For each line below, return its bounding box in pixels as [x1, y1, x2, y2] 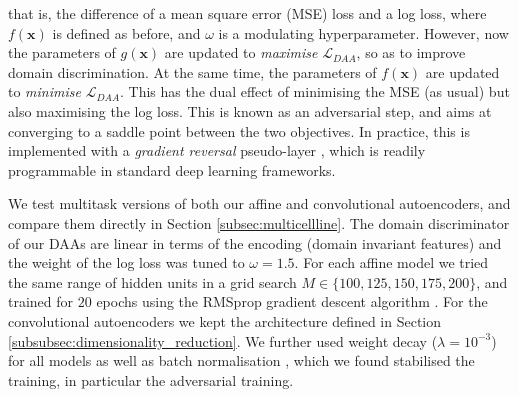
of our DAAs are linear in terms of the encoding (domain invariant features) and [8, 232, 502, 253]
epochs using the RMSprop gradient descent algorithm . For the [96, 291, 488, 312]
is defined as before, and [52, 22, 201, 43]
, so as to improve [356, 42, 466, 63]
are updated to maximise [164, 42, 318, 63]
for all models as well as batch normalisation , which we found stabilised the [8, 350, 475, 371]
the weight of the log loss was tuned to [8, 252, 245, 273]
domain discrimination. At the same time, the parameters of [8, 61, 377, 82]
